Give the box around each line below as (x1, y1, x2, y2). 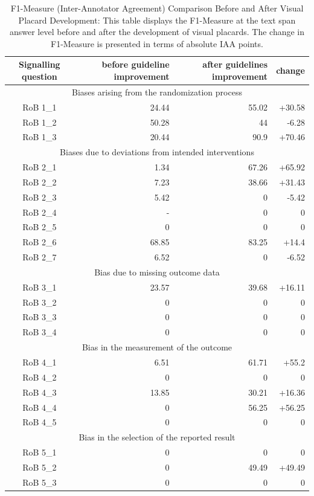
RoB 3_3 (22, 311, 57, 323)
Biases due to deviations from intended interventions (60, 146, 254, 158)
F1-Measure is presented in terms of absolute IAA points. (51, 37, 263, 50)
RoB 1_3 (22, 130, 57, 143)
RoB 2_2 (22, 175, 57, 188)
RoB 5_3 (22, 475, 57, 488)
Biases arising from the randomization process (72, 85, 242, 98)
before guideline (101, 58, 170, 71)
